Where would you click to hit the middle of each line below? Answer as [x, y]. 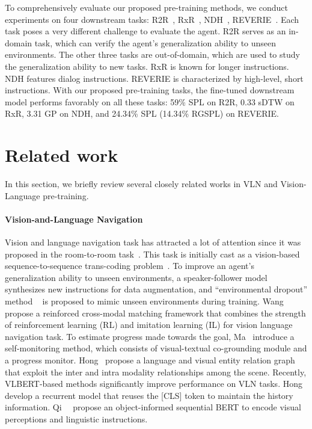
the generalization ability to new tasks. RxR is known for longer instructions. [147, 66]
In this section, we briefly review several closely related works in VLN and [141, 184]
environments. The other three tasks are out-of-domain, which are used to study [152, 54]
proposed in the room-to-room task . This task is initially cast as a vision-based [152, 254]
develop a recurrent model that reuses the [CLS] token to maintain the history [149, 395]
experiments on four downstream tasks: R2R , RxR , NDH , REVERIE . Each [152, 19]
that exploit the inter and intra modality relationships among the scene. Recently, [156, 372]
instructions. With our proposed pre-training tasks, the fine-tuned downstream [150, 90]
